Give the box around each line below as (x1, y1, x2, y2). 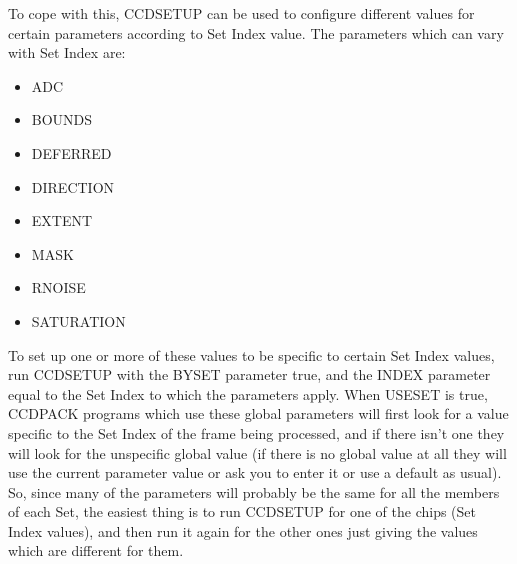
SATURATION (31, 310, 126, 331)
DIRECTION (31, 176, 115, 197)
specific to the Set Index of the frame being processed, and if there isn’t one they (8, 422, 505, 443)
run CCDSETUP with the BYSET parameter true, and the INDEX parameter (8, 364, 491, 385)
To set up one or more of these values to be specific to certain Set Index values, (8, 344, 495, 365)
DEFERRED (31, 142, 112, 163)
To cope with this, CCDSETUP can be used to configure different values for (8, 3, 475, 23)
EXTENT (31, 210, 93, 231)
